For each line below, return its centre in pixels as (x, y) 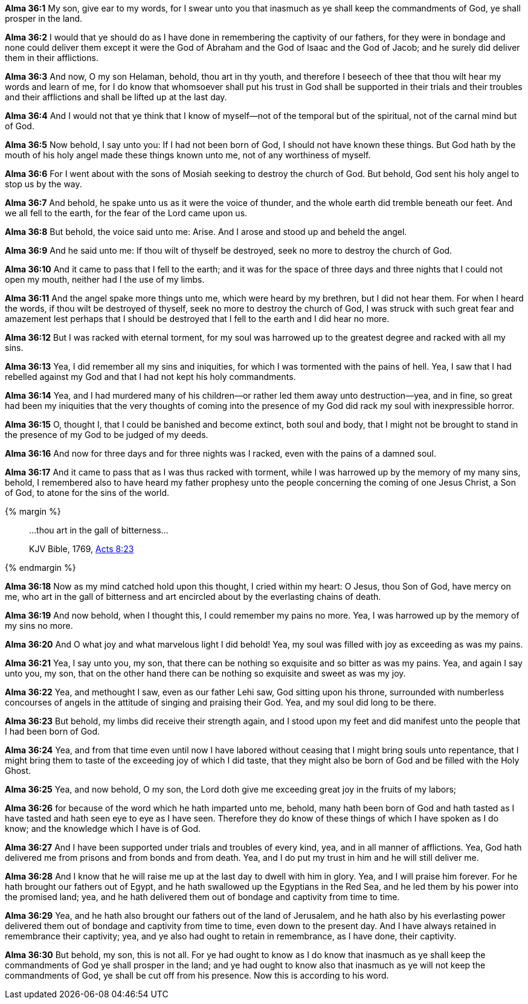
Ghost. (18, 771)
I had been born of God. (53, 731)
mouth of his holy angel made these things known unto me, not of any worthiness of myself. (188, 155)
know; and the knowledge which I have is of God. (103, 829)
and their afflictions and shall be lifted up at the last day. (116, 97)
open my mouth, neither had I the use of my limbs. (105, 279)
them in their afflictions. (52, 58)
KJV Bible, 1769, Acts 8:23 (82, 549)
